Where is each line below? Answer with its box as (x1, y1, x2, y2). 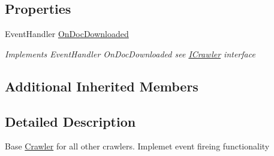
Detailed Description (5, 112, 136, 130)
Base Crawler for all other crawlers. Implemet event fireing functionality (5, 140, 270, 152)
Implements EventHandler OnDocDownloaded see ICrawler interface (5, 47, 255, 60)
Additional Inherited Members (5, 77, 198, 95)
